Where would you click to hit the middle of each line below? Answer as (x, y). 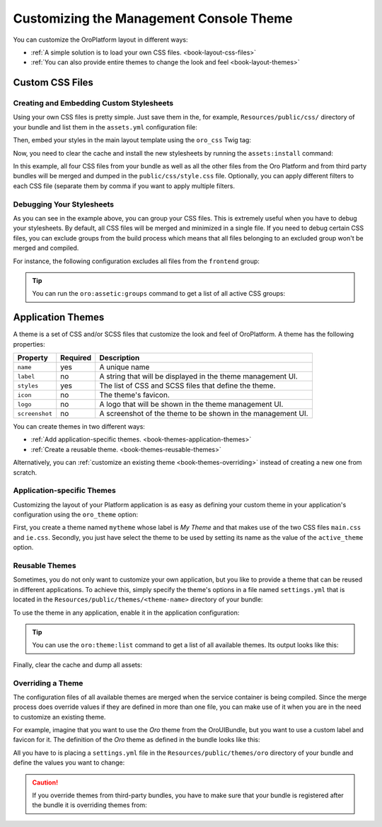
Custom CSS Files (53, 82)
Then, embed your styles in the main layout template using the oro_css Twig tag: (132, 140)
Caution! (45, 782)
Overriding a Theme (48, 683)
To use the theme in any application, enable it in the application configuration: (126, 613)
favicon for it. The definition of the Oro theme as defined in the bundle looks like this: (137, 740)
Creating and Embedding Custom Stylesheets (93, 103)
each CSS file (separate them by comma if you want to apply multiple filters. (124, 186)
